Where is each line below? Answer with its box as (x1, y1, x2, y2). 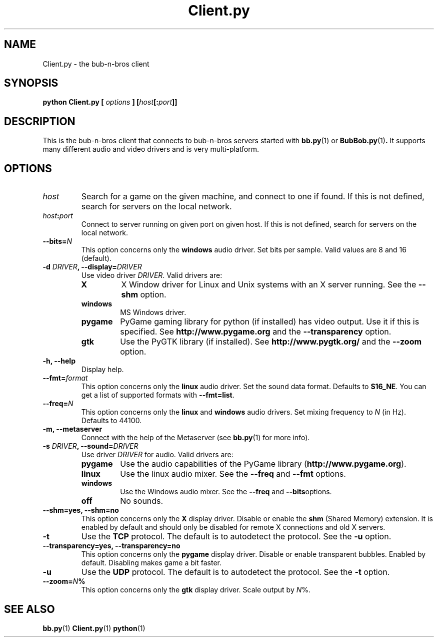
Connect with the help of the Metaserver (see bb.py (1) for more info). (81, 433, 310, 442)
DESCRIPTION (4, 115, 75, 128)
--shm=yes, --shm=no (42, 506, 119, 515)
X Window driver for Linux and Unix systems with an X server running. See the (121, 279, 416, 290)
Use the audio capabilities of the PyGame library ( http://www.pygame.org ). (120, 459, 406, 469)
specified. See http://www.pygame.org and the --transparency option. (120, 327, 391, 337)
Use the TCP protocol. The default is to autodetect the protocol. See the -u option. (81, 531, 391, 542)
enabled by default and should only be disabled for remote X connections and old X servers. (81, 523, 385, 532)
